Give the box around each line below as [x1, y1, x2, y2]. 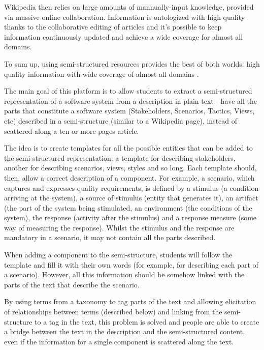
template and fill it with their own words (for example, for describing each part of [4, 259, 258, 270]
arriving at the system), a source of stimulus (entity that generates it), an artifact [4, 192, 258, 203]
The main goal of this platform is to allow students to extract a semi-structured [4, 85, 252, 96]
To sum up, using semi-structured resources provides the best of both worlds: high [4, 58, 260, 69]
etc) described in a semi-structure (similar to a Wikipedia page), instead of [4, 115, 238, 126]
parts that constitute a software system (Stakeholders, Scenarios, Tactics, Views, [4, 105, 255, 116]
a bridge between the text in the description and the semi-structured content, [4, 326, 245, 337]
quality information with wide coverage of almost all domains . [4, 68, 199, 79]
